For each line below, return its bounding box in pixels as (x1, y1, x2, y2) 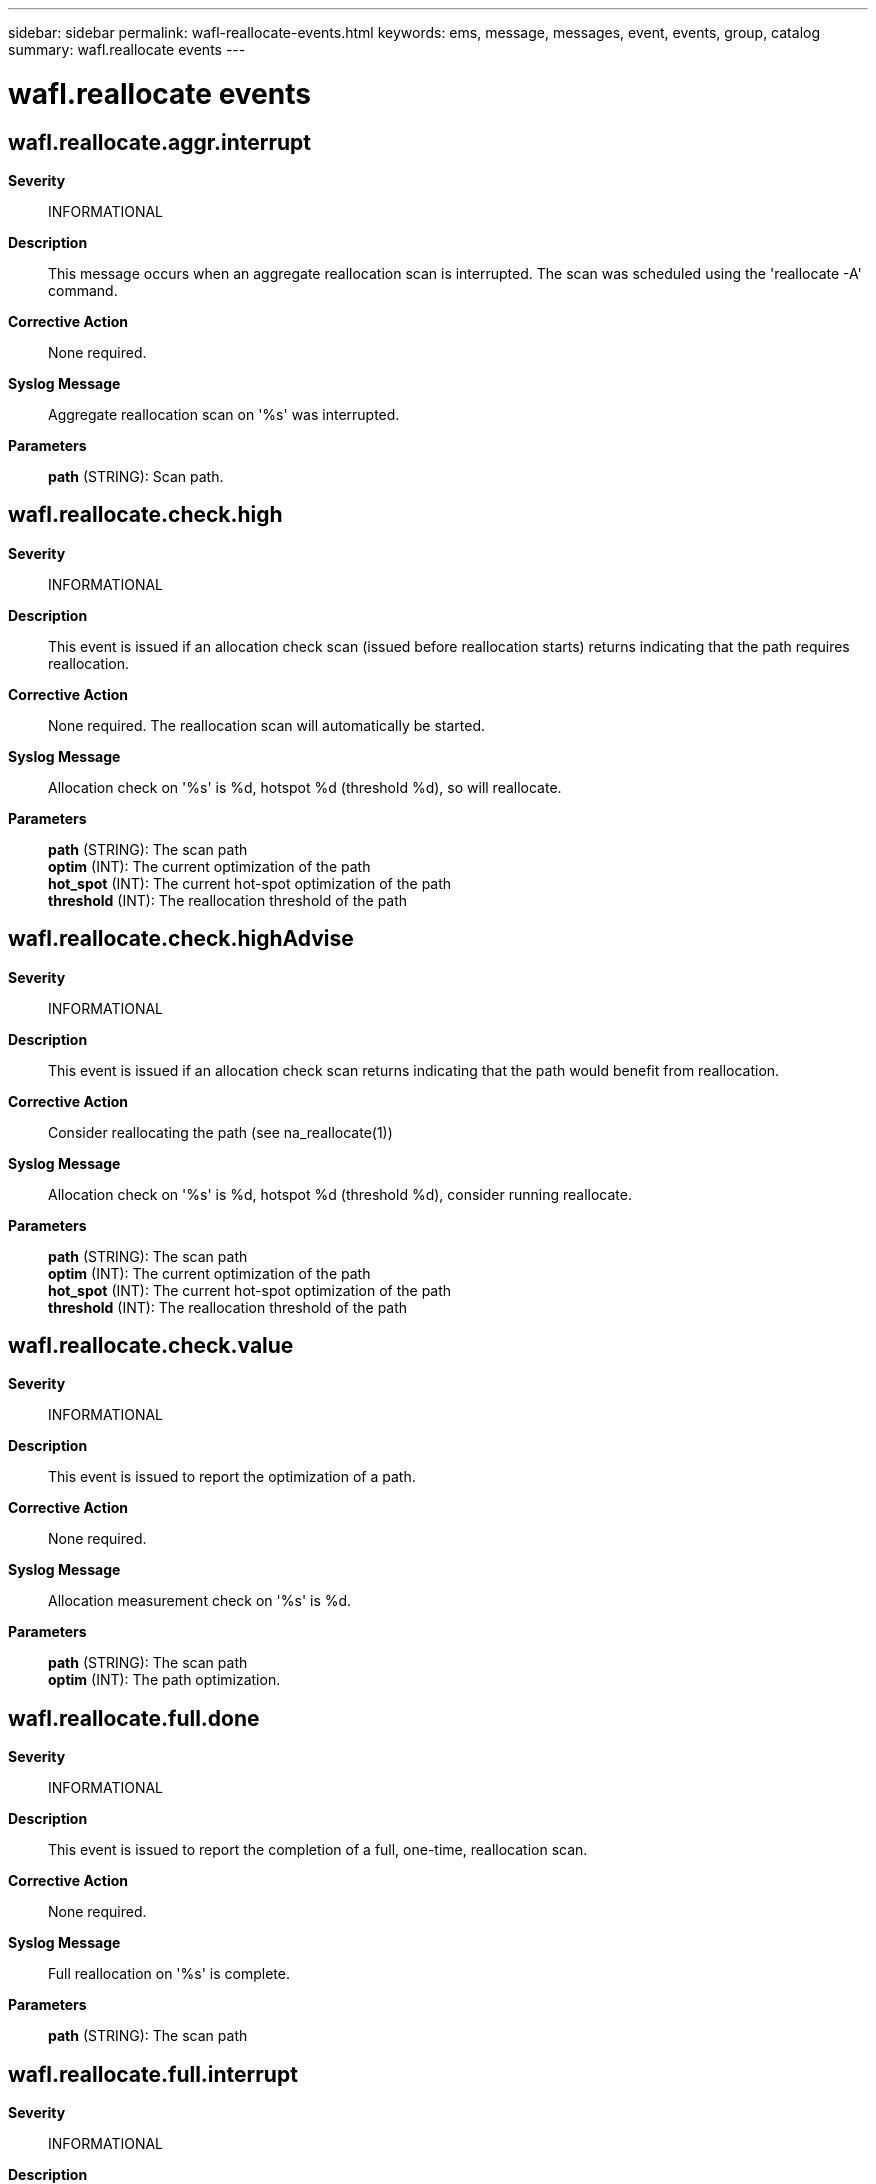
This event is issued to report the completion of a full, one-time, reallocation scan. (48, 1841, 588, 1859)
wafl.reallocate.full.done (8, 1705, 260, 1731)
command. (48, 281, 118, 299)
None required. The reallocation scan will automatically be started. (48, 716, 486, 734)
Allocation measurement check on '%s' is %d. (48, 1592, 352, 1610)
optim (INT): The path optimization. (48, 1671, 281, 1689)
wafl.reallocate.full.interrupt (8, 2061, 298, 2087)
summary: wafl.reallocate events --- (8, 41, 246, 58)
